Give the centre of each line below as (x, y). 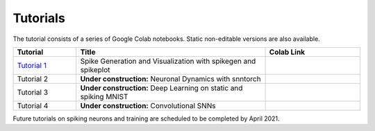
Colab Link (287, 52)
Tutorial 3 (33, 92)
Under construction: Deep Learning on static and (161, 88)
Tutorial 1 (32, 65)
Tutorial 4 (33, 105)
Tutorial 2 (33, 78)
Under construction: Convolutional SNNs (148, 105)
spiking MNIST (104, 96)
